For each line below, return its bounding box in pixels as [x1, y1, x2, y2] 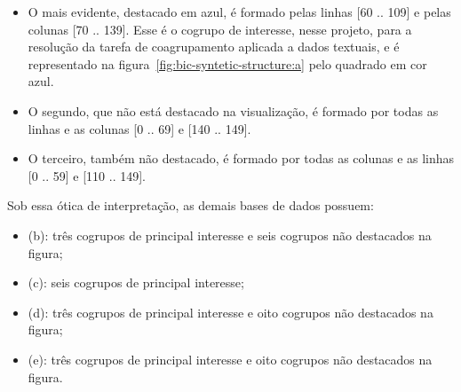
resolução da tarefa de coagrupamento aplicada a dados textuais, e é [28, 37, 400, 56]
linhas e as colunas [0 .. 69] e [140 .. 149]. [28, 119, 251, 137]
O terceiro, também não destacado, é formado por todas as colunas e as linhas [28, 149, 455, 168]
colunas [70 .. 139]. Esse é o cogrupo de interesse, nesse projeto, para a [28, 20, 412, 38]
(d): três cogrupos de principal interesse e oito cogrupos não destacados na [28, 302, 433, 321]
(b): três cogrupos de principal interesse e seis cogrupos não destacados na [28, 225, 432, 244]
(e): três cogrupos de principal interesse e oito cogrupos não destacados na [28, 349, 433, 368]
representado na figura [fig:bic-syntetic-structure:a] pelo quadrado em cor [28, 54, 427, 73]
